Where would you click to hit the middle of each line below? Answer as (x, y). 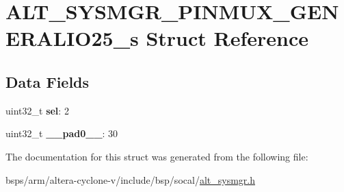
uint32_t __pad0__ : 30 (62, 133)
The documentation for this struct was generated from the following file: (157, 156)
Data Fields (48, 81)
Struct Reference (227, 38)
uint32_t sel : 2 (37, 110)
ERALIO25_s (72, 38)
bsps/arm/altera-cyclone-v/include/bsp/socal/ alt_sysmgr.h (130, 179)
